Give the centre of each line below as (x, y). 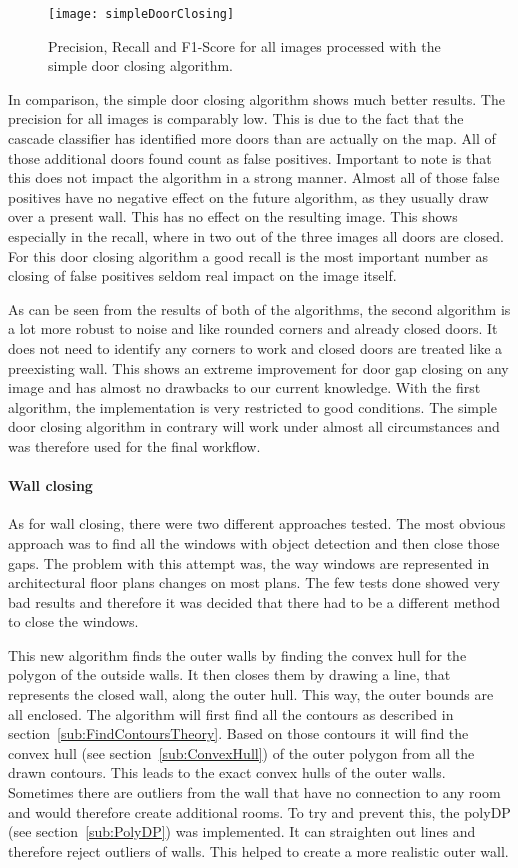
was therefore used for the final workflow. (134, 445)
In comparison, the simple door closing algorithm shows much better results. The (256, 98)
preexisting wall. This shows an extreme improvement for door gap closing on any (258, 367)
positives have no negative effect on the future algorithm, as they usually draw (248, 196)
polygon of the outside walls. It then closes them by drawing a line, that (229, 674)
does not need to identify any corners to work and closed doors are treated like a (255, 347)
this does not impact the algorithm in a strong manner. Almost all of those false (254, 177)
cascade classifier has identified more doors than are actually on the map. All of (252, 138)
